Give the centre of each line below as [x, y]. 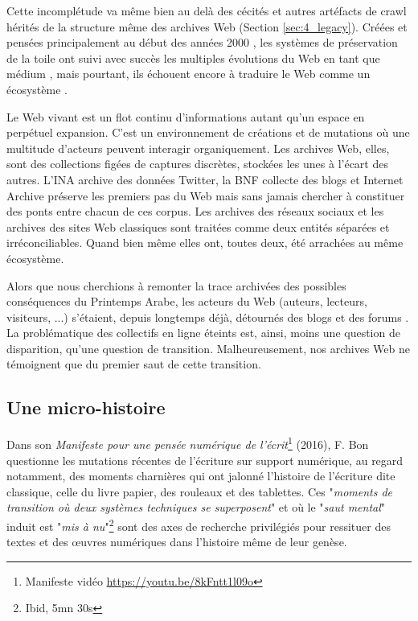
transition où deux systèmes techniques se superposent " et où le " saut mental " [196, 507]
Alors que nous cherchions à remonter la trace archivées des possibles [176, 285]
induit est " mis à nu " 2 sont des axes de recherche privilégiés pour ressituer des [199, 524]
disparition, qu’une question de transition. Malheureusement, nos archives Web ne [208, 348]
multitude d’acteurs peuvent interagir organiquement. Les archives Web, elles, [198, 148]
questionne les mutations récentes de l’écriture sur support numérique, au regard [205, 460]
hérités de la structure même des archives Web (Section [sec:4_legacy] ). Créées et [207, 26]
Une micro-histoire [86, 407]
